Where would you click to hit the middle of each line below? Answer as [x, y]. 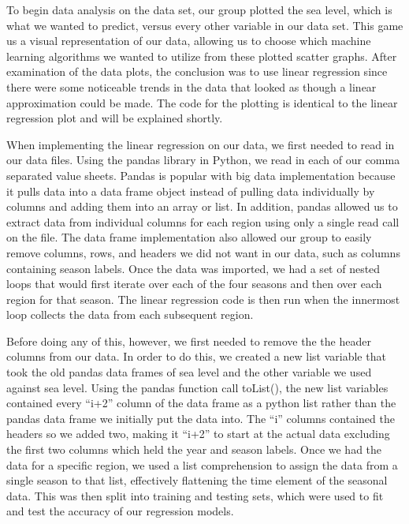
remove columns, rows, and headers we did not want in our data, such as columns [203, 252]
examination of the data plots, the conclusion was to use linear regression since [197, 71]
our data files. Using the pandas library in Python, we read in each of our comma [203, 160]
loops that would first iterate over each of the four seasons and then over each [194, 284]
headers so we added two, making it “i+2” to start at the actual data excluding [198, 434]
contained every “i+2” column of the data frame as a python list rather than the [201, 403]
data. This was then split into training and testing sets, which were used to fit [195, 495]
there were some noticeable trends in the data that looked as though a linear [191, 86]
